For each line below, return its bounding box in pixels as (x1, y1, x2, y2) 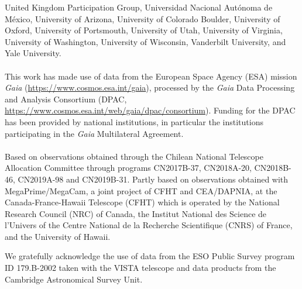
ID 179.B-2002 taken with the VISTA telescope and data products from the (5, 262, 276, 274)
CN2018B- (254, 161, 291, 174)
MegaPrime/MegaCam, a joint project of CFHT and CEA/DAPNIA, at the (5, 184, 277, 197)
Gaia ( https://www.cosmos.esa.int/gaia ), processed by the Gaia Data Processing (5, 81, 295, 94)
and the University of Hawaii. (5, 230, 111, 242)
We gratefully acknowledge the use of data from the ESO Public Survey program (5, 250, 295, 262)
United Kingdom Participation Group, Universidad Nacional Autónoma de (5, 1, 273, 13)
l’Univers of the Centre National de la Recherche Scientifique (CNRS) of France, (5, 219, 293, 231)
